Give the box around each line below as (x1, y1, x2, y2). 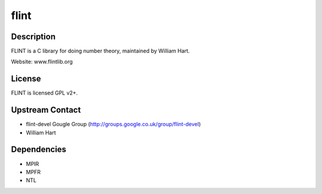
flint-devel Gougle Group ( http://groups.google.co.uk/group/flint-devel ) (26, 121, 201, 128)
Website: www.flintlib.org (11, 58, 73, 65)
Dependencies (11, 145, 67, 155)
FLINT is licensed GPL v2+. (11, 89, 78, 96)
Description (11, 32, 56, 42)
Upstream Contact (11, 105, 81, 115)
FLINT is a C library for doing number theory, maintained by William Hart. (11, 48, 190, 55)
